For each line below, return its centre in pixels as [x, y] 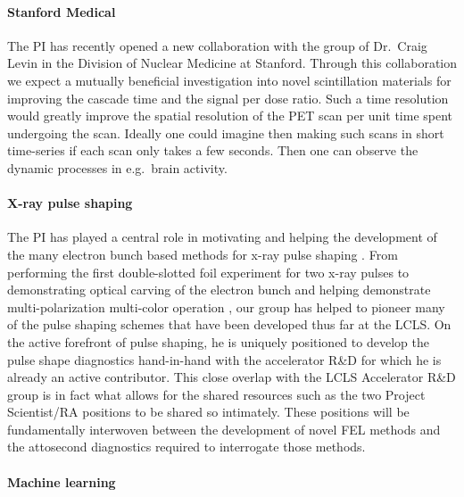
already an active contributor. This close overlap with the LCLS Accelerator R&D [232, 377]
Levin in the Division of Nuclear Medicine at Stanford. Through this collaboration [232, 63]
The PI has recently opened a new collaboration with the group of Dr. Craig [217, 45]
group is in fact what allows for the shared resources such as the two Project [216, 394]
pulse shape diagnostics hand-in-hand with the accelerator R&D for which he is [224, 359]
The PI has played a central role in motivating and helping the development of [222, 237]
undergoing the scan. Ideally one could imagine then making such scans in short [226, 133]
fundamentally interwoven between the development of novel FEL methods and [224, 429]
